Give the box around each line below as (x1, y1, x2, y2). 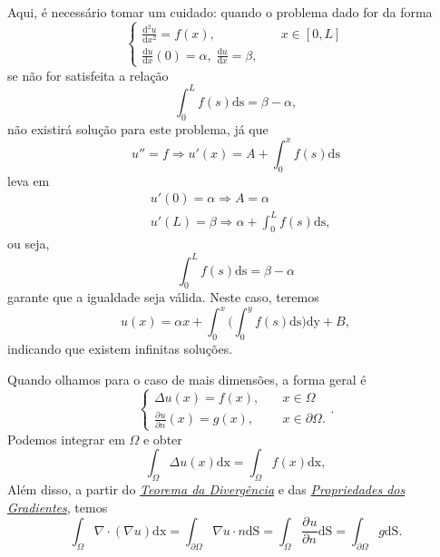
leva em (7, 171, 50, 190)
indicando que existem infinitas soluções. (7, 339, 233, 358)
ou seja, (7, 234, 50, 253)
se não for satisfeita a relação (7, 65, 169, 84)
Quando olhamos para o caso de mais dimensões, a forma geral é (7, 369, 367, 388)
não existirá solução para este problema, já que (7, 119, 269, 138)
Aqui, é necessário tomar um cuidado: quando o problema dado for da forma (7, 3, 433, 21)
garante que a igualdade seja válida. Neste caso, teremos (7, 288, 319, 307)
